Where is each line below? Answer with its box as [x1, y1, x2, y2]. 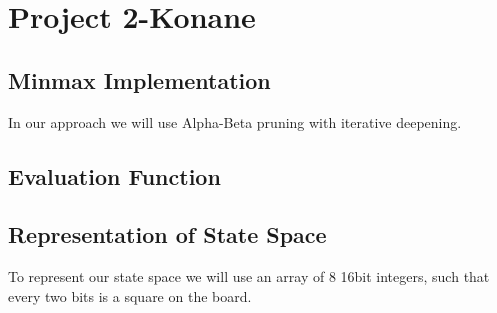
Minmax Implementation [8, 64, 271, 95]
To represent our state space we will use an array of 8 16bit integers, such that [8, 266, 490, 287]
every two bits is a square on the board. [8, 285, 252, 306]
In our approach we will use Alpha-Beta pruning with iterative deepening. [8, 111, 462, 132]
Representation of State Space [8, 219, 327, 250]
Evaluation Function [8, 160, 221, 191]
